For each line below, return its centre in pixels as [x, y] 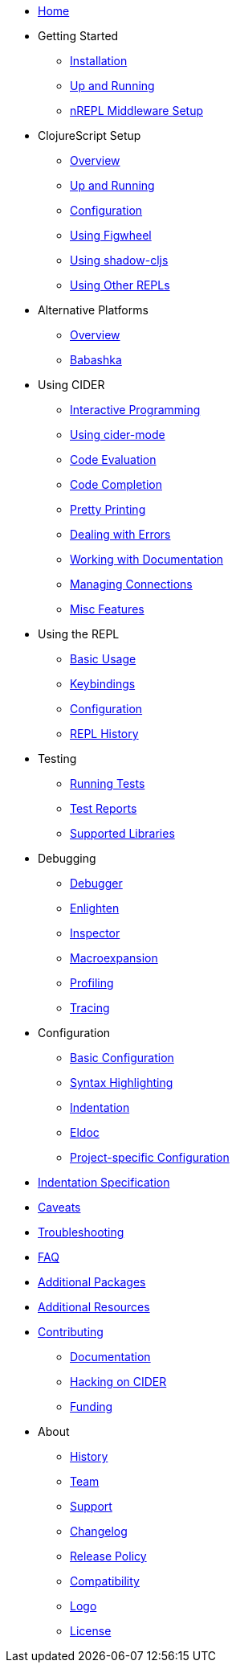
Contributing [71, 1332]
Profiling [92, 983]
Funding [92, 1407]
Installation [99, 61]
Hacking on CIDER [118, 1382]
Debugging [67, 858]
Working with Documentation [147, 559]
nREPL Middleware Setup [137, 111]
